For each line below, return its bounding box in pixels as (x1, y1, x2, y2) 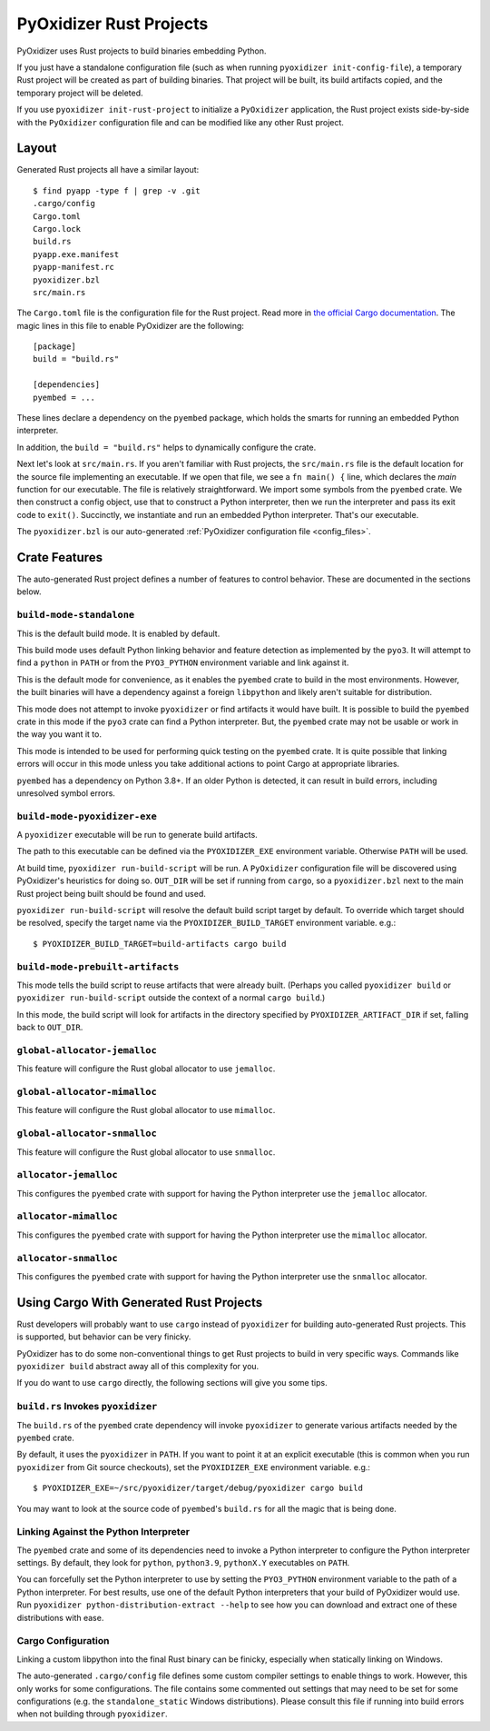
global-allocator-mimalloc (16, 1086, 158, 1098)
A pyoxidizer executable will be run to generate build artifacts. (16, 830, 258, 841)
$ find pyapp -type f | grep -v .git (33, 185, 201, 195)
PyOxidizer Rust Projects (16, 14, 209, 34)
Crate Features (16, 550, 103, 565)
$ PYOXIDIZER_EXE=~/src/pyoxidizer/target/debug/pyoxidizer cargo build (33, 1483, 363, 1494)
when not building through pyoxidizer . (16, 1708, 168, 1719)
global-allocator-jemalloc (16, 1044, 158, 1056)
